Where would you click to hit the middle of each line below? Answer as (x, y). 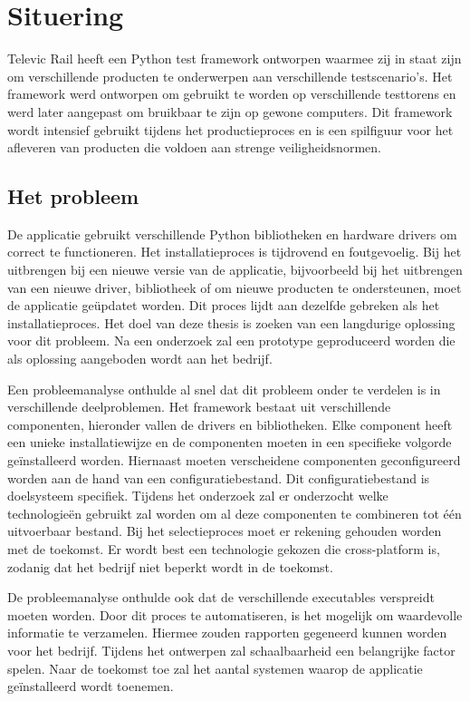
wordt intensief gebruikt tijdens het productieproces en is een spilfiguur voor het (230, 129)
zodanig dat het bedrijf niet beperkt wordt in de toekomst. (170, 566)
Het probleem (73, 196)
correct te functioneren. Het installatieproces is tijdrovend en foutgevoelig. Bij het (235, 252)
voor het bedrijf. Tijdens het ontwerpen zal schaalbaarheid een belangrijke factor (231, 650)
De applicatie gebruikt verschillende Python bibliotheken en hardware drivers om (232, 234)
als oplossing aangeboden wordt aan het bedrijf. (140, 359)
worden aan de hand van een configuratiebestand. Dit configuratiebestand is (219, 477)
